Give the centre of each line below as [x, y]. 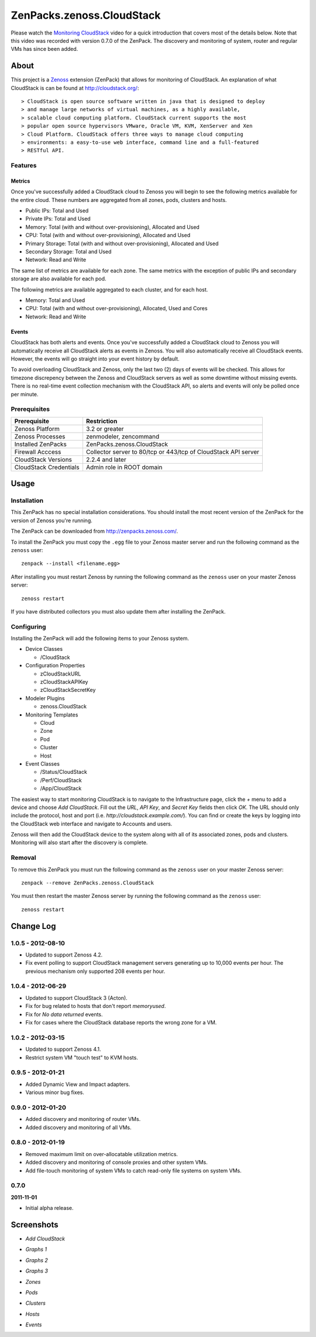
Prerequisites [30, 409]
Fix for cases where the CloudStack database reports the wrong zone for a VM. [121, 1023]
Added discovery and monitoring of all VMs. [78, 1127]
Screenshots [35, 1224]
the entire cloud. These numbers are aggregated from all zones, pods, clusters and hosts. [119, 200]
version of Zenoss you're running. [52, 520]
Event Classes [42, 763]
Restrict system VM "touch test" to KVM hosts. [82, 1057]
